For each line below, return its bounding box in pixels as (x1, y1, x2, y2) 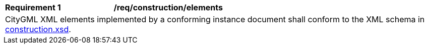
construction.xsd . (5, 24, 71, 34)
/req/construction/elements (113, 2, 223, 12)
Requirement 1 (5, 2, 61, 12)
